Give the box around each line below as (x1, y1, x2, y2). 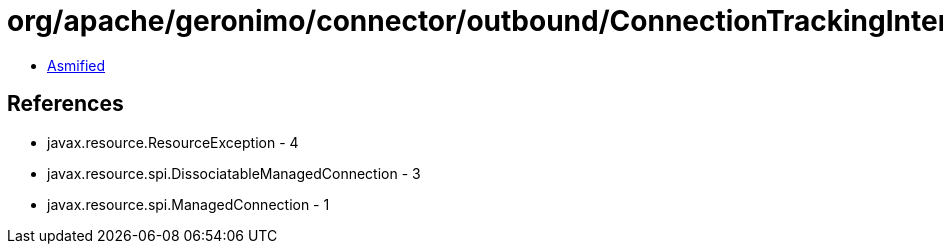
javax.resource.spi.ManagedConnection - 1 (47, 195, 330, 213)
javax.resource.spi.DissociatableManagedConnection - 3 (47, 164, 421, 182)
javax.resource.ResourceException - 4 (47, 133, 299, 151)
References (7, 91, 124, 117)
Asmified (47, 56, 106, 74)
